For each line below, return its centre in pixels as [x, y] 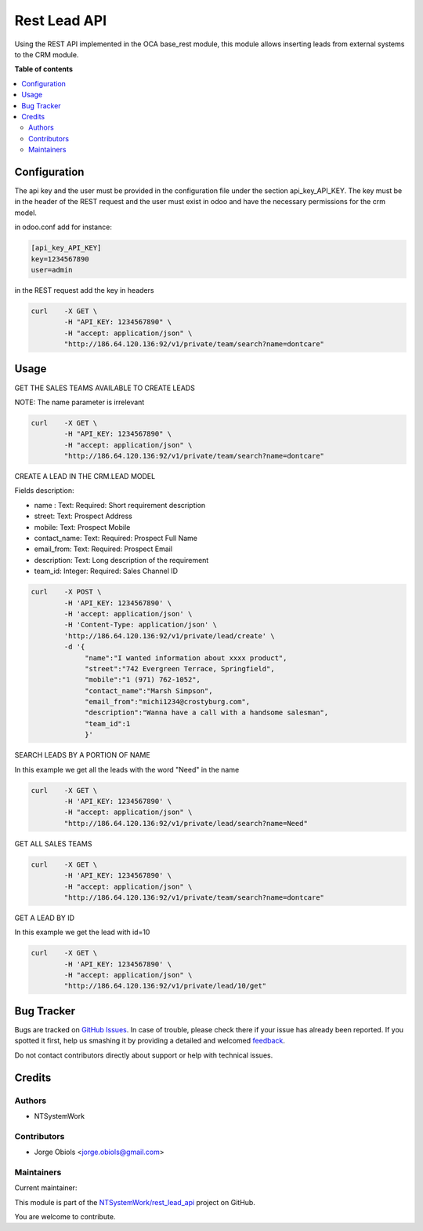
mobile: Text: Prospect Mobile [82, 527]
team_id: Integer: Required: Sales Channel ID [106, 571]
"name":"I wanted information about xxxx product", [186, 658]
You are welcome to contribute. [65, 1216]
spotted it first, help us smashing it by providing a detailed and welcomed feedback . [150, 1041]
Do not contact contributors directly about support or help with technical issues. [144, 1055]
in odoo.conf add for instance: [63, 227]
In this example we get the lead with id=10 [82, 932]
